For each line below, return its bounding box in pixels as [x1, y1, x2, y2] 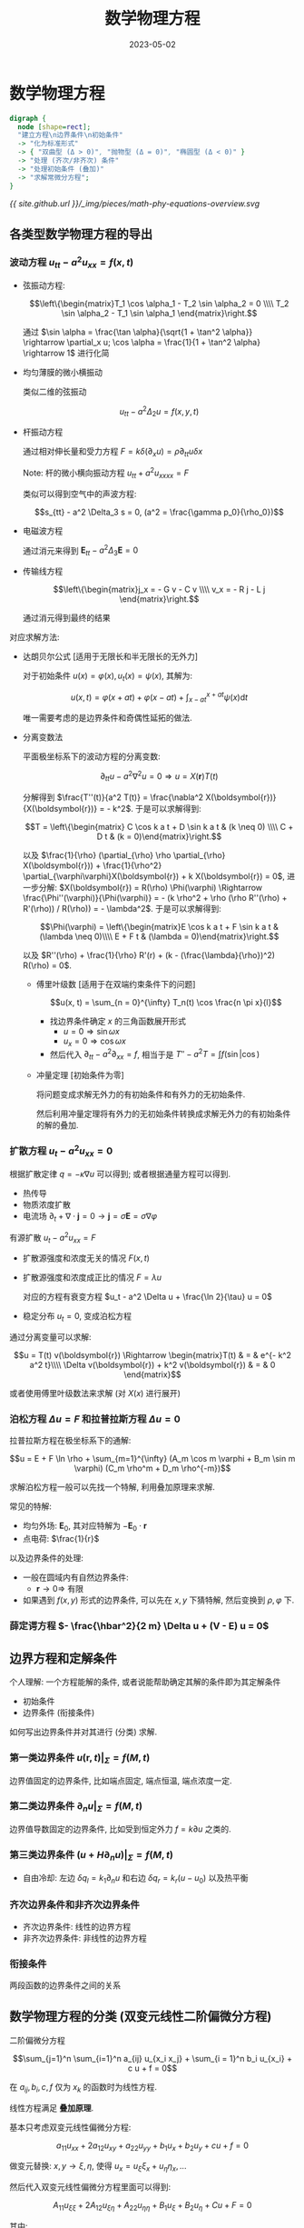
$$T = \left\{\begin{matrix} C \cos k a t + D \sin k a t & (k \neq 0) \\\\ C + [25, 821, 294, 832]
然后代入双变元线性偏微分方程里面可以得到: [9, 2182, 172, 2193]
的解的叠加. [35, 1120, 79, 1131]
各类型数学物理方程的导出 [9, 226, 152, 242]
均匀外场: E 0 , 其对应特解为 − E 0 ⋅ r [22, 1520, 147, 1534]
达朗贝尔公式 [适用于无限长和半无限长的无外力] [22, 651, 198, 662]
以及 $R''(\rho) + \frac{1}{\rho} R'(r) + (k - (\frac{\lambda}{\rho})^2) [22, 949, 275, 960]
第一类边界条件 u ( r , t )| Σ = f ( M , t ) [9, 1751, 151, 1766]
